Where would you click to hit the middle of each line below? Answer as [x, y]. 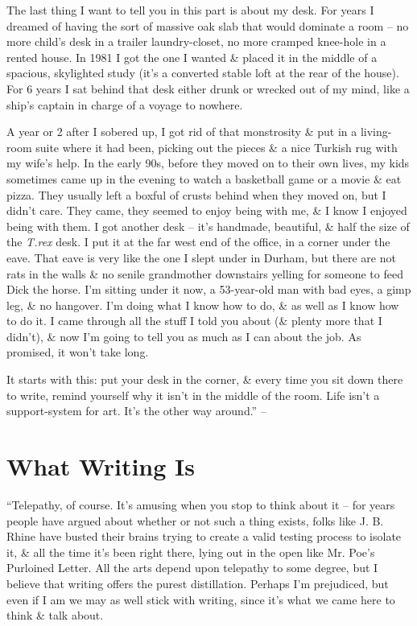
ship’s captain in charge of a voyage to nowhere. [125, 104]
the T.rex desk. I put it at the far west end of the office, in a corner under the [198, 242]
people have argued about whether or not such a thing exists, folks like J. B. [195, 520]
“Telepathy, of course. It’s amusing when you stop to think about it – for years [201, 504]
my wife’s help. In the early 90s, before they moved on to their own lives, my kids [208, 163]
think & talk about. [55, 615]
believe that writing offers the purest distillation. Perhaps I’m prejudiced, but [198, 583]
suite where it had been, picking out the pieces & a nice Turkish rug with [217, 147]
